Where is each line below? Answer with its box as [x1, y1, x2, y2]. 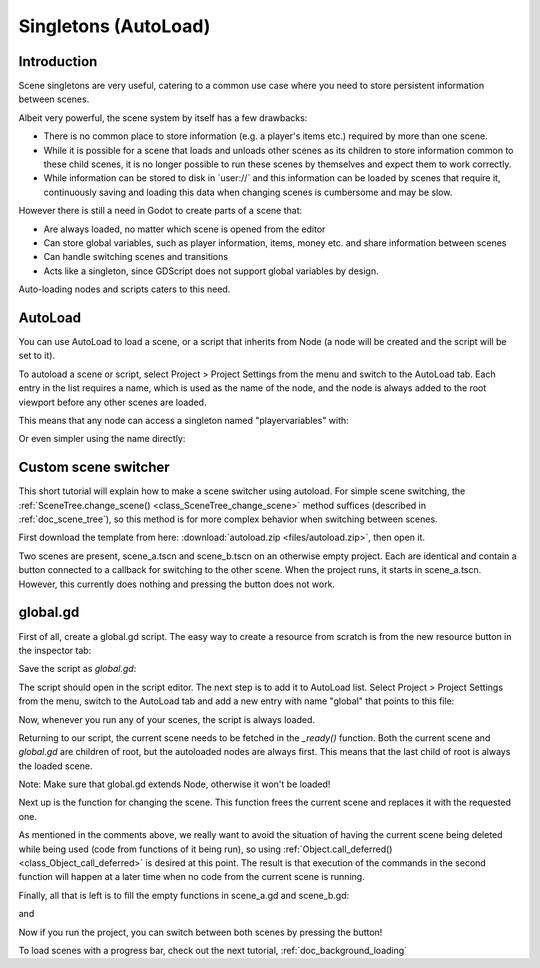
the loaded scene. [18, 760, 94, 772]
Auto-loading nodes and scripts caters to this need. [18, 283, 231, 295]
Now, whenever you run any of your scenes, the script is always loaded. [18, 713, 315, 725]
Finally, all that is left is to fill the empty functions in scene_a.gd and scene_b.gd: [18, 889, 350, 901]
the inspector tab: [18, 644, 92, 656]
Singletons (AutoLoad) [18, 15, 211, 37]
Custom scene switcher [18, 459, 170, 476]
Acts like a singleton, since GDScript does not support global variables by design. [43, 265, 379, 277]
